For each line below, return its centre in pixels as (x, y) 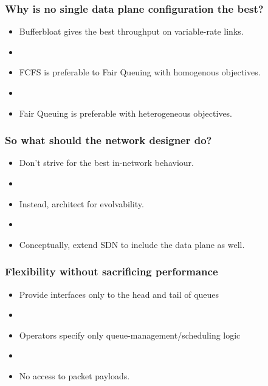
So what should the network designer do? (108, 140)
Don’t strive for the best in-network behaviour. (106, 163)
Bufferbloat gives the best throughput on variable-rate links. (131, 31)
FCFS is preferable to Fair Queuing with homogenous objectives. (140, 72)
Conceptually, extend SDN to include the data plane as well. (132, 244)
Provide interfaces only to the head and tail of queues (119, 294)
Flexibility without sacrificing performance (112, 271)
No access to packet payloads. (74, 375)
